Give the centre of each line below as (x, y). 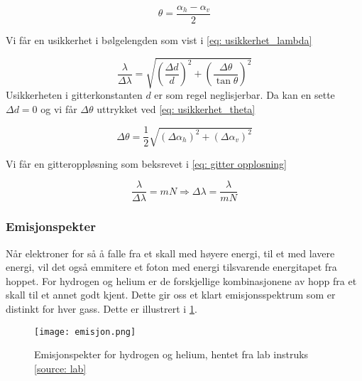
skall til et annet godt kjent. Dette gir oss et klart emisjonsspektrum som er (171, 295)
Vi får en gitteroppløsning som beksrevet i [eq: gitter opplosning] (147, 163)
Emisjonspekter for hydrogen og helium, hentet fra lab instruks (171, 354)
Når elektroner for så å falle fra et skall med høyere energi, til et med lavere (170, 253)
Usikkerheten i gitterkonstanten (74, 95)
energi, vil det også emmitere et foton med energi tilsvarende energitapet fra (171, 267)
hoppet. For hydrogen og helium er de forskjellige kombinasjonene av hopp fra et (181, 280)
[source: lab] (60, 368)
